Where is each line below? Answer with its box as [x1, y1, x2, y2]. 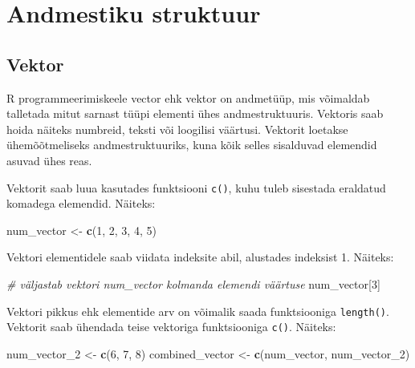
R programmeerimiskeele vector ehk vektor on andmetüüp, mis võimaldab [6, 89, 370, 106]
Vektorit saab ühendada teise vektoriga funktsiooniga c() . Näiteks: [6, 318, 336, 335]
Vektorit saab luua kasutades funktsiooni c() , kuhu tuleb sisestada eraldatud [6, 179, 386, 196]
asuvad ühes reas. [6, 152, 92, 168]
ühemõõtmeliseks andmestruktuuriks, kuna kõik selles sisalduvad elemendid [6, 136, 377, 153]
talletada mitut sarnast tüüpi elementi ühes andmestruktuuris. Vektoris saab [6, 105, 384, 122]
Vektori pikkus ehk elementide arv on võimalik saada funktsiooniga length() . [6, 302, 389, 319]
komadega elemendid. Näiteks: [6, 195, 156, 212]
